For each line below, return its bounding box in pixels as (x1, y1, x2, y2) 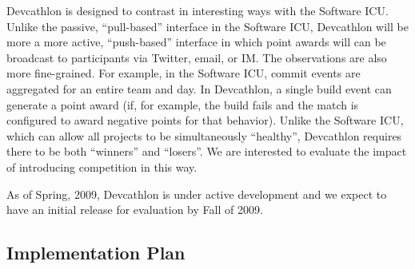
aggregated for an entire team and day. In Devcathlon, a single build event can (6, 80, 392, 97)
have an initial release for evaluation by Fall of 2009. (6, 201, 263, 218)
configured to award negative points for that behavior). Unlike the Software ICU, (6, 112, 404, 129)
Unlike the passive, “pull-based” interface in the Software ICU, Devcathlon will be (6, 18, 409, 34)
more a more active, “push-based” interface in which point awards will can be (6, 34, 386, 50)
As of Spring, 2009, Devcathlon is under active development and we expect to (6, 185, 387, 202)
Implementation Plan (6, 240, 186, 265)
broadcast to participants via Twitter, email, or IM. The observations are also (6, 49, 387, 65)
